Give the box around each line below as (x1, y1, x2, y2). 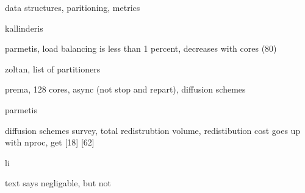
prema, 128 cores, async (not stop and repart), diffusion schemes (5, 83, 246, 96)
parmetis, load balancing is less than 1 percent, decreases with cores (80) (5, 42, 277, 55)
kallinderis (5, 21, 43, 34)
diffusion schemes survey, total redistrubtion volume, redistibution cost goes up (5, 124, 301, 136)
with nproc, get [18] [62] (5, 136, 95, 149)
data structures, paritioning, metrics (5, 1, 140, 13)
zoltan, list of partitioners (5, 62, 101, 75)
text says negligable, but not (5, 177, 111, 189)
